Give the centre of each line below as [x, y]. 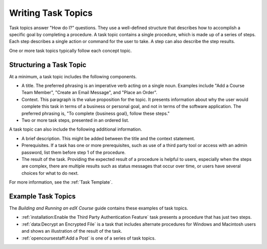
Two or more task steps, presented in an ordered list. [75, 120]
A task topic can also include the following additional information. [76, 129]
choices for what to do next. [50, 173]
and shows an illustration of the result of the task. [72, 231]
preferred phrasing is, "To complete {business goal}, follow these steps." [96, 113]
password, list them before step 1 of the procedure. [74, 152]
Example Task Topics [43, 196]
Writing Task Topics [51, 13]
